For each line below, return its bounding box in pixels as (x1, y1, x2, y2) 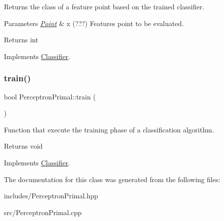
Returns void (4, 141, 43, 151)
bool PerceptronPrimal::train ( (4, 91, 96, 101)
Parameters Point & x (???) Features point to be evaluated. (4, 18, 184, 28)
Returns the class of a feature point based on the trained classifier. (4, 1, 204, 11)
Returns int (4, 34, 38, 45)
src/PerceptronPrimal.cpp (4, 207, 82, 217)
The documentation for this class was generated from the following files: (4, 174, 221, 184)
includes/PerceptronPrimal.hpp (4, 190, 98, 201)
